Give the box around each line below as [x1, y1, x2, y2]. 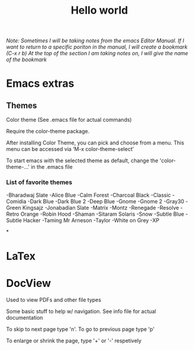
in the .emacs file [30, 163, 73, 171]
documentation [6, 314, 43, 321]
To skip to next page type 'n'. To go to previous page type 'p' [6, 325, 155, 333]
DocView [6, 276, 51, 290]
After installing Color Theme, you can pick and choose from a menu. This [6, 139, 185, 146]
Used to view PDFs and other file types [6, 296, 102, 303]
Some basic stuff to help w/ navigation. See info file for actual [6, 307, 157, 315]
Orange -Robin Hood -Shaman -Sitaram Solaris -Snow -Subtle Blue [20, 210, 185, 217]
